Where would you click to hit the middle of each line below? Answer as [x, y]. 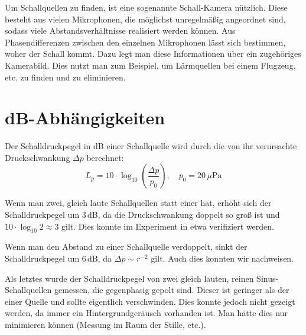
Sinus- [268, 278]
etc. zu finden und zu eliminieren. [65, 77]
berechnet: [105, 157]
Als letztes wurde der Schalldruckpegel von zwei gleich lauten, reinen [129, 278]
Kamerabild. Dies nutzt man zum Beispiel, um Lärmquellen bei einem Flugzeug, [150, 65]
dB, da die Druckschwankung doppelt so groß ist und [184, 215]
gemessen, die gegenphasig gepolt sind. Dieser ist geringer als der [172, 290]
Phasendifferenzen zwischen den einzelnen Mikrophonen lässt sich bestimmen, [145, 42]
